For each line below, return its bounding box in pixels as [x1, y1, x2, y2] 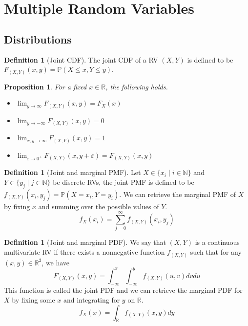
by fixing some [12, 295, 55, 305]
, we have [41, 257, 70, 267]
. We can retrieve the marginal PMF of [119, 189, 236, 199]
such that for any [190, 247, 242, 257]
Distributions [4, 31, 72, 46]
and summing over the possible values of [38, 201, 159, 211]
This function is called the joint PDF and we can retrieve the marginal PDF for [4, 285, 243, 295]
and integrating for [63, 295, 120, 305]
